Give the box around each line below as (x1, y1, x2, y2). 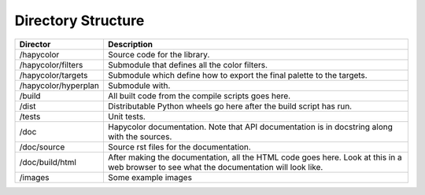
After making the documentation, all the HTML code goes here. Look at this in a (107, 152, 402, 163)
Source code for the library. (107, 49, 210, 60)
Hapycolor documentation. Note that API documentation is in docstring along (107, 121, 394, 132)
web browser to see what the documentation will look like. (107, 161, 323, 172)
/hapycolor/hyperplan (19, 79, 100, 90)
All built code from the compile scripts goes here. (107, 90, 291, 101)
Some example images (107, 171, 193, 182)
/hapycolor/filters (19, 59, 83, 70)
